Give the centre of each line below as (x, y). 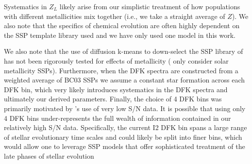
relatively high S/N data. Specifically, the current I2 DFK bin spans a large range (126, 127)
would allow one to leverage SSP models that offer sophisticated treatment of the (125, 146)
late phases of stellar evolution (49, 156)
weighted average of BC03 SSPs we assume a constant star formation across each (125, 80)
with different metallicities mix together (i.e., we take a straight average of (115, 16)
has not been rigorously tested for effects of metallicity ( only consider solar (116, 60)
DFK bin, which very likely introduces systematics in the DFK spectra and (116, 89)
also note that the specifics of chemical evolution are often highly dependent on (122, 25)
